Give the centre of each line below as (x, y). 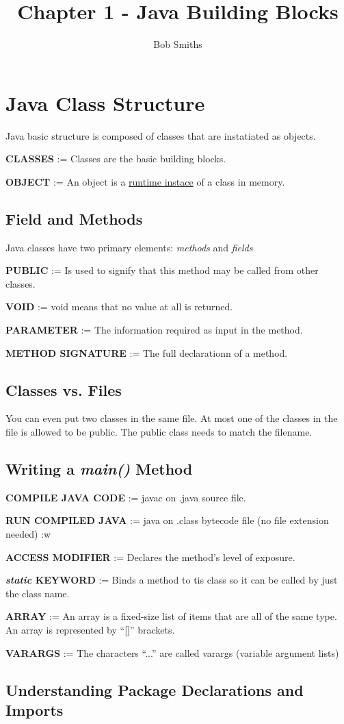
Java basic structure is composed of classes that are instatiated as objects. (161, 135)
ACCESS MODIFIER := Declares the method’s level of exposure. (150, 557)
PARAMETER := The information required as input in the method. (154, 330)
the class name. (38, 593)
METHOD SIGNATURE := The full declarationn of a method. (147, 352)
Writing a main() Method (99, 468)
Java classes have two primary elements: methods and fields (129, 247)
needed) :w (28, 533)
